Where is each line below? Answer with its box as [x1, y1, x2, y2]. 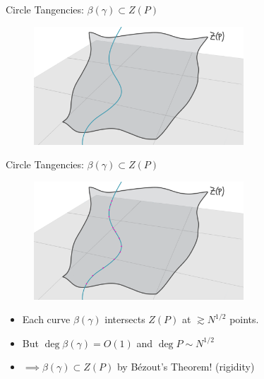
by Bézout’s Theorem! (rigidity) [116, 359, 255, 374]
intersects [104, 312, 145, 327]
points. [229, 312, 259, 327]
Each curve [22, 312, 71, 327]
